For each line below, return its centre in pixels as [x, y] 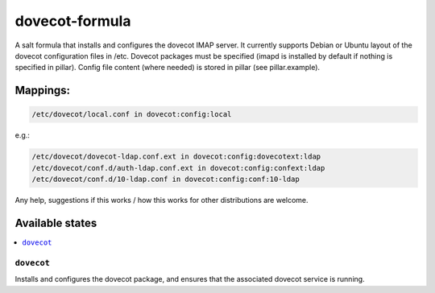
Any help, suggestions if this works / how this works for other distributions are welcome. [162, 200]
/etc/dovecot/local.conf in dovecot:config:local [132, 114]
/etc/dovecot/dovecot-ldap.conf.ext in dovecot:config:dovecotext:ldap [176, 157]
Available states [56, 223]
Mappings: [43, 91]
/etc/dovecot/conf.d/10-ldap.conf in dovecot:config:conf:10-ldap [166, 180]
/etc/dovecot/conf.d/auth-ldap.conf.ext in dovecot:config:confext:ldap [178, 168]
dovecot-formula [73, 21]
